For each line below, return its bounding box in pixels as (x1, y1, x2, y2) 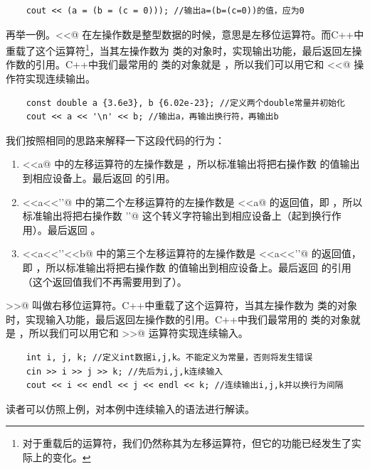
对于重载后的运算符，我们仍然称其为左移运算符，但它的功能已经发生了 (22, 436, 351, 451)
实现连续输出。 (25, 71, 95, 86)
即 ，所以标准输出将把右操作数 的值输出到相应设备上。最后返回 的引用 (22, 259, 351, 274)
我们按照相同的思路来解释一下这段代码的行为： (6, 132, 225, 147)
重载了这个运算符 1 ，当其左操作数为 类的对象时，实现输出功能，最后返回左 (6, 41, 352, 58)
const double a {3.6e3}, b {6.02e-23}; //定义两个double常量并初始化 (26, 97, 345, 108)
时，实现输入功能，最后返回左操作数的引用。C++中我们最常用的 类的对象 (6, 311, 351, 326)
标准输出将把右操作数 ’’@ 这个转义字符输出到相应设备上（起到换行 (22, 208, 332, 223)
